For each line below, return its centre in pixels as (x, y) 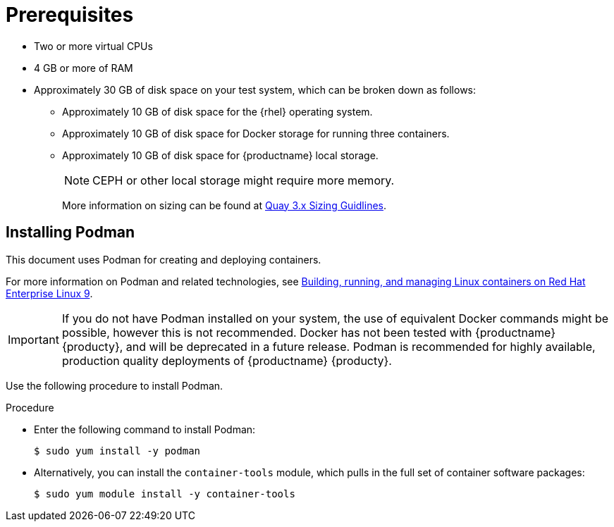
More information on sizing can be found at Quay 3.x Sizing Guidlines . (225, 205)
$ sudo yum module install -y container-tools (165, 494)
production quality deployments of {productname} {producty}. (227, 360)
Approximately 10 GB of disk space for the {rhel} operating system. (217, 111)
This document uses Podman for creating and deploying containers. (164, 259)
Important (33, 339)
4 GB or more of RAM (84, 68)
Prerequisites (70, 15)
